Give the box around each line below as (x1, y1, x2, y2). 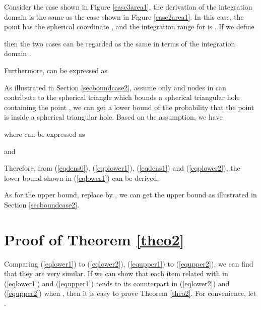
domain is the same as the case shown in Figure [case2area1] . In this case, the (4, 11, 244, 22)
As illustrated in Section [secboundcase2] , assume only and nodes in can (4, 82, 226, 92)
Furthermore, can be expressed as (4, 65, 108, 75)
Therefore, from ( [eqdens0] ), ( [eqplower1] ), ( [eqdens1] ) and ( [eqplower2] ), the (4, 163, 240, 173)
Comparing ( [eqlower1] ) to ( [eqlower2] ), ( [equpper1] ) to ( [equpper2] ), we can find (4, 258, 253, 269)
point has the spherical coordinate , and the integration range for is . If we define (4, 21, 254, 32)
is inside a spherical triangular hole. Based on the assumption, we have (4, 112, 223, 122)
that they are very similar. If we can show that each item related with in (4, 268, 228, 279)
